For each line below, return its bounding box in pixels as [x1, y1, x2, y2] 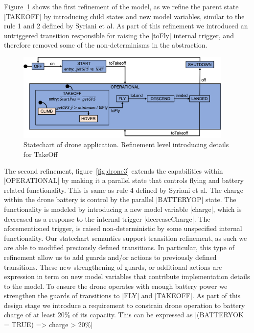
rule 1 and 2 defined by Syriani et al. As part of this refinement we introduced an [4, 21, 248, 31]
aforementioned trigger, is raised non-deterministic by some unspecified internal [4, 223, 242, 233]
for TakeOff [23, 149, 58, 159]
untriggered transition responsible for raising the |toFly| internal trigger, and [4, 30, 234, 40]
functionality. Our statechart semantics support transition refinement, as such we [4, 232, 247, 243]
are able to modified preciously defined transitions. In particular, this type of [4, 242, 234, 253]
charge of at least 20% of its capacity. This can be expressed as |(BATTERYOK [4, 309, 244, 320]
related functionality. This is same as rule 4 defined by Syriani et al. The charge [4, 184, 243, 195]
